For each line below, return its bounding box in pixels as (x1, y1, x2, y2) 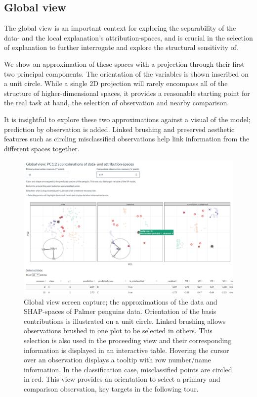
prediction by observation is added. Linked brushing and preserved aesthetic (4, 124, 235, 134)
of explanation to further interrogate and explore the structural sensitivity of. (4, 42, 238, 52)
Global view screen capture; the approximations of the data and (24, 296, 217, 307)
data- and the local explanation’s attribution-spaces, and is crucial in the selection (4, 32, 253, 43)
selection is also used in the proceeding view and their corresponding (24, 335, 232, 345)
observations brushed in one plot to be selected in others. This (24, 325, 213, 336)
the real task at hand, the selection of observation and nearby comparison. (4, 97, 229, 108)
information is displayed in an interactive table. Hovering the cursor (24, 345, 229, 355)
